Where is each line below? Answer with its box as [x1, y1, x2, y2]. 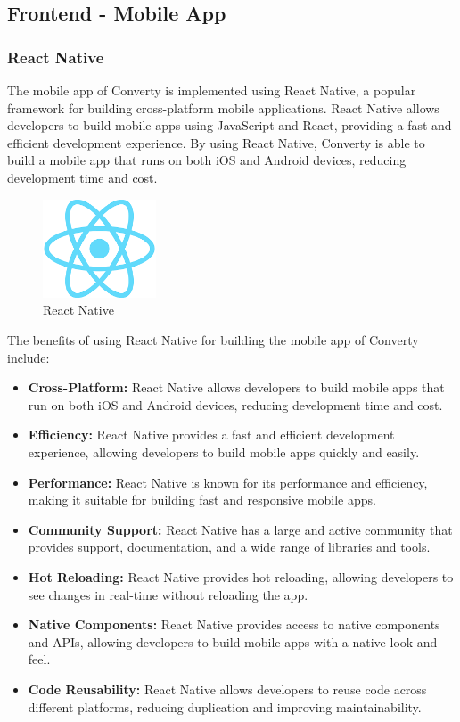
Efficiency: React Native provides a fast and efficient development [28, 425, 395, 444]
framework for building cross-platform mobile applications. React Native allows [7, 98, 439, 117]
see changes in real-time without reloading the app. [28, 585, 308, 603]
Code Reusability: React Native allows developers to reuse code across [28, 679, 427, 698]
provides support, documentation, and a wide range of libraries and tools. [28, 537, 431, 556]
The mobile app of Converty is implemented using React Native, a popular [7, 81, 416, 99]
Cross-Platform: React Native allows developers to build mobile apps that [28, 378, 445, 397]
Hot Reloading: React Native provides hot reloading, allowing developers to [28, 567, 454, 586]
